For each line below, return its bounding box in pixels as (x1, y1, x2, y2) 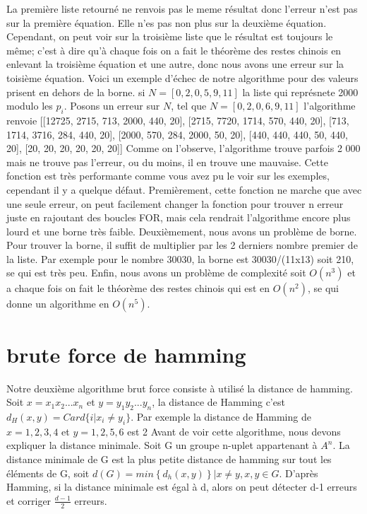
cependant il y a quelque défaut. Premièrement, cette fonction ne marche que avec (6, 182, 362, 197)
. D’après (279, 465, 318, 480)
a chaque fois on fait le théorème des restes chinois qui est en (6, 281, 270, 296)
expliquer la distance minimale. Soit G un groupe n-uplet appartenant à (6, 438, 318, 452)
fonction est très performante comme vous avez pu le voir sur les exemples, (6, 168, 330, 183)
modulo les (6, 98, 53, 113)
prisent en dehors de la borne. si (6, 84, 145, 99)
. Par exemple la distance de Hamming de (131, 409, 311, 424)
